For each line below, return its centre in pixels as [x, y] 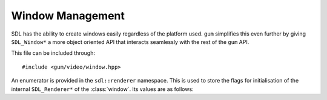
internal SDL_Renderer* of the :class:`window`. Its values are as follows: [102, 89]
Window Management [68, 16]
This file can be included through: [53, 53]
